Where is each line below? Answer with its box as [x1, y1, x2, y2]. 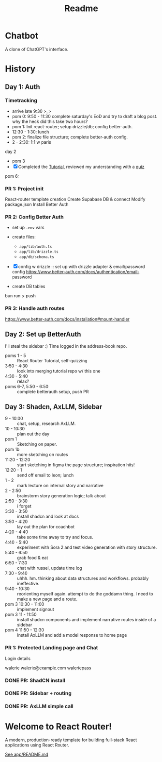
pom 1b [5, 446, 20, 452]
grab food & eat [17, 555, 48, 561]
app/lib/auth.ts [19, 244, 52, 249]
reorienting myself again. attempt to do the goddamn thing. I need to [17, 591, 153, 597]
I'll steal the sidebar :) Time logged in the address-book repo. [5, 343, 127, 349]
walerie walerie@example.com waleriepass [5, 665, 91, 671]
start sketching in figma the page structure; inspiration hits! [17, 462, 135, 468]
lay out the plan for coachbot [17, 524, 75, 530]
